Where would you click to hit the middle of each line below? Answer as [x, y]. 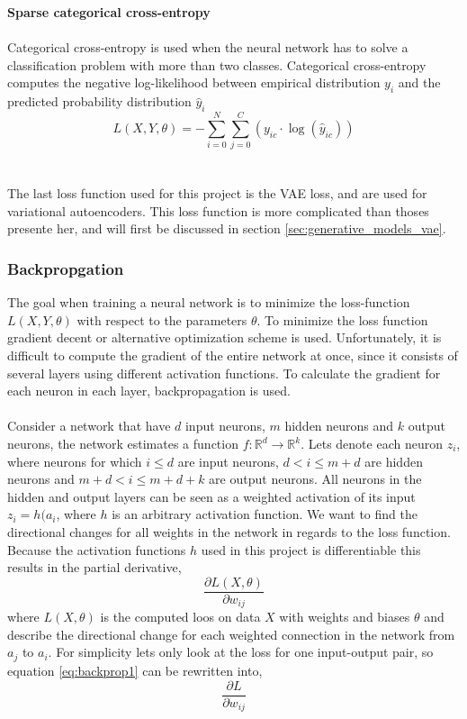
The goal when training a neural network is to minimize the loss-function [209, 302]
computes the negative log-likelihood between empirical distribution [194, 82]
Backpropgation [66, 268]
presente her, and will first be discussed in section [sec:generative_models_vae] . [227, 228]
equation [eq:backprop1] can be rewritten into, [135, 670]
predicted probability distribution [99, 101]
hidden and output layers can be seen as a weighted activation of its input [211, 496]
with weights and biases [345, 617]
